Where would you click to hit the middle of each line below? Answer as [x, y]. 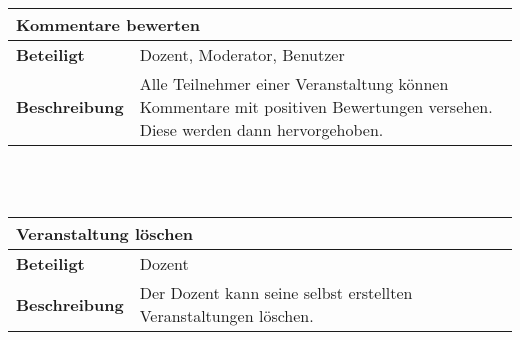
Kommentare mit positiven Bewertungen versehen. [316, 106]
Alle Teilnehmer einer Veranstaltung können [294, 83]
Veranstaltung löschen [105, 234]
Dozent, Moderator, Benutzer [242, 54]
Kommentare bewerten [108, 24]
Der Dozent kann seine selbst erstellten [276, 293]
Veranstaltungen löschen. [226, 316]
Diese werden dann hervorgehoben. [261, 129]
